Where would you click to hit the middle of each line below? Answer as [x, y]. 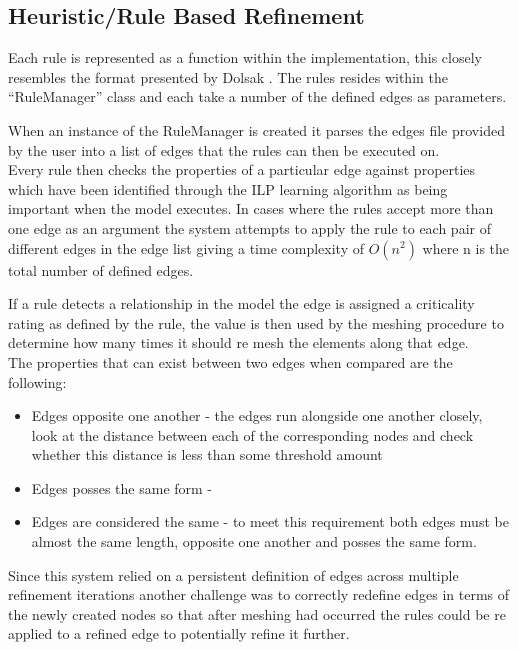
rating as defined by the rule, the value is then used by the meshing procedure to [256, 322]
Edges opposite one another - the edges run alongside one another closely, [257, 415]
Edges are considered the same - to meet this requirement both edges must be [270, 521]
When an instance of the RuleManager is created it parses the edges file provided [256, 129]
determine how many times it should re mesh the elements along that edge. [238, 342]
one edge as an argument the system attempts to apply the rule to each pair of [249, 227]
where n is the [466, 247]
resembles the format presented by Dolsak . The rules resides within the [228, 76]
